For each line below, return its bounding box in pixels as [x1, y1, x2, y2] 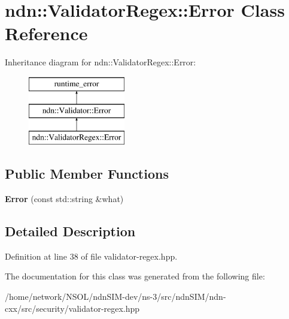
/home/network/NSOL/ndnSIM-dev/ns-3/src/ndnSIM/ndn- [5, 290, 226, 303]
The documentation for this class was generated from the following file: [5, 270, 265, 282]
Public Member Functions [5, 164, 169, 183]
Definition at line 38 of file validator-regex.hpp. [5, 249, 178, 262]
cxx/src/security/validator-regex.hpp [5, 302, 140, 314]
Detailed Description [5, 222, 136, 240]
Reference [5, 21, 88, 46]
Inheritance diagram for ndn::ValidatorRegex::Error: [5, 56, 196, 68]
